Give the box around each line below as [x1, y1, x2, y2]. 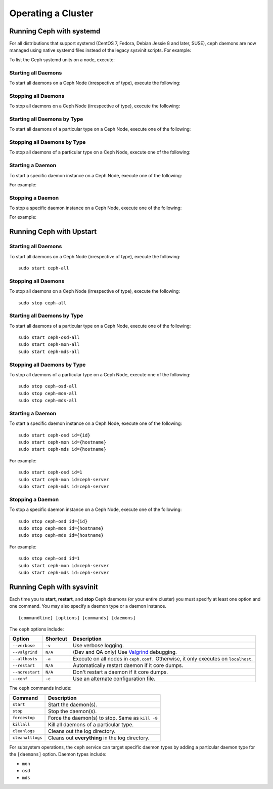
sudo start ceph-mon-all [18, 342, 80, 347]
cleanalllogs [12, 735, 42, 740]
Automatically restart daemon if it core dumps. [72, 662, 184, 669]
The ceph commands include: [9, 685, 72, 691]
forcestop [12, 715, 35, 721]
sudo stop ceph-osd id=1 [18, 556, 80, 562]
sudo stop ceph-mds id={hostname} [18, 532, 104, 538]
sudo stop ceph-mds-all [18, 398, 77, 404]
